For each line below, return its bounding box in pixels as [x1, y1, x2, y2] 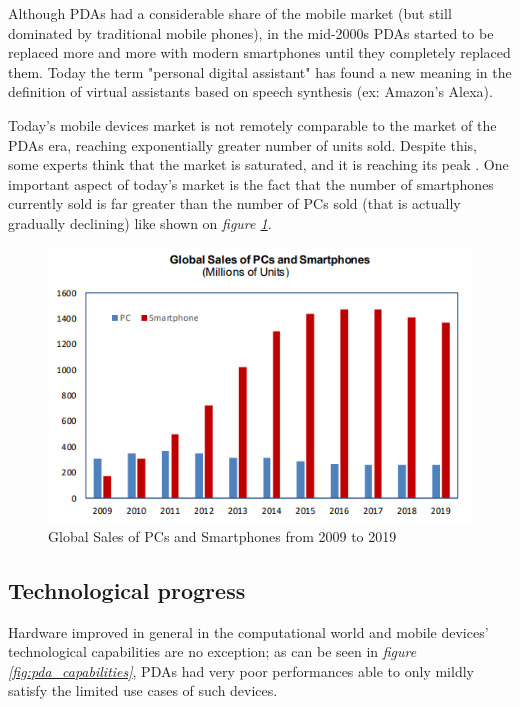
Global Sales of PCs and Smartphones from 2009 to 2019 [48, 525, 397, 546]
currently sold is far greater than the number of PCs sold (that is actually [8, 193, 461, 214]
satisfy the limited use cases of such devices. [8, 680, 278, 701]
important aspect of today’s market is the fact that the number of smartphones [8, 173, 494, 194]
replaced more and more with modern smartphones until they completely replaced [8, 42, 511, 63]
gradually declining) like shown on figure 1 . [8, 212, 272, 233]
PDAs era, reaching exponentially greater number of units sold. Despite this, [8, 134, 478, 155]
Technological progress [8, 574, 246, 605]
